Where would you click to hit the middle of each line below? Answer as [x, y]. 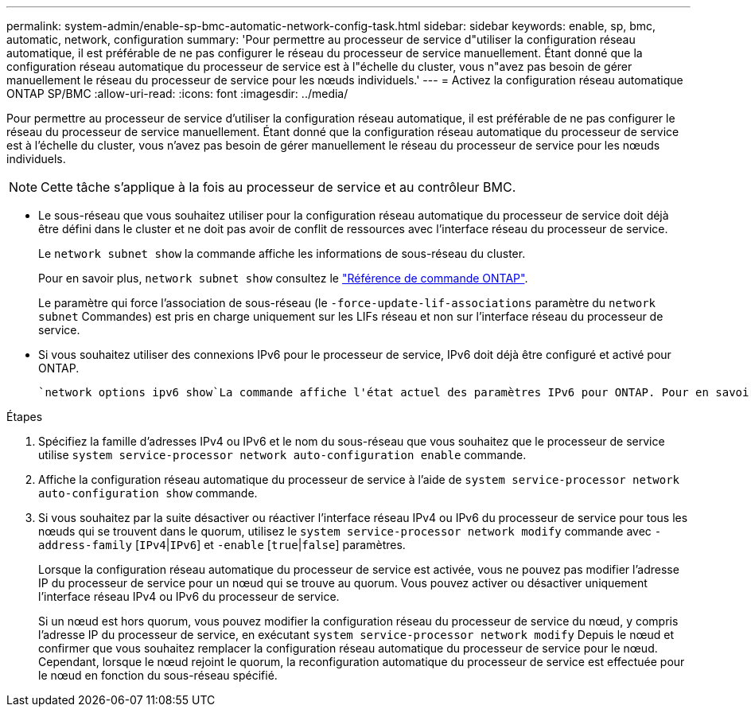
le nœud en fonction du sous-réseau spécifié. [158, 675]
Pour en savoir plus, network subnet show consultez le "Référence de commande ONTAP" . [283, 278]
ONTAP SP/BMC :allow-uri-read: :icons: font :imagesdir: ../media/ [177, 94]
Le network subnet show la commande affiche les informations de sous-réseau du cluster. [282, 253]
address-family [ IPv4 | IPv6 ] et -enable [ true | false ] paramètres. [222, 545]
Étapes [25, 417]
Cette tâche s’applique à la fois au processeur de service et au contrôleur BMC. [278, 187]
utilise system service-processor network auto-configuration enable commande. [282, 455]
